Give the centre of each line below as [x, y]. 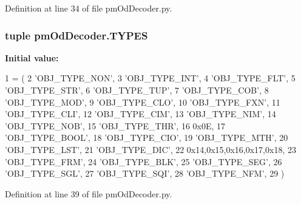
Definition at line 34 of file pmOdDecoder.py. [89, 8]
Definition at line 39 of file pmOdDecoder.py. [89, 193]
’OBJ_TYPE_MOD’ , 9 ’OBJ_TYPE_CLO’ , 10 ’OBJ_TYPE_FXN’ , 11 [143, 102]
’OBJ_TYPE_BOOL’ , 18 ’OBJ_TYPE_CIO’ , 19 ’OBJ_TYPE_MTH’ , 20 [147, 138]
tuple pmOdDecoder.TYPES [76, 35]
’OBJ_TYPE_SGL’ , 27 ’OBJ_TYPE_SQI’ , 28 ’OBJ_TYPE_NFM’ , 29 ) [145, 173]
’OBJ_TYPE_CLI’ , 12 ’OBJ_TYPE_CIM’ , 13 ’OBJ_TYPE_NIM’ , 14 [140, 114]
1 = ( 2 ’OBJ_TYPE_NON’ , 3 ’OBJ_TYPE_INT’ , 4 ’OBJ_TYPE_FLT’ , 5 [150, 78]
